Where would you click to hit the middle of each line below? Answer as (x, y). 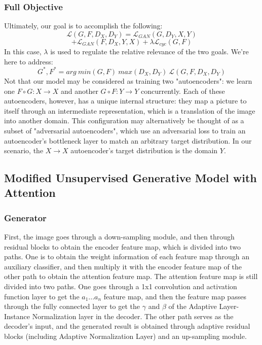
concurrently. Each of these (183, 91)
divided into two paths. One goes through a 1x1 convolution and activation (121, 286)
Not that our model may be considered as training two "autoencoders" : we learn (128, 80)
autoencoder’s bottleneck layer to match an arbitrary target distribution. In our (128, 140)
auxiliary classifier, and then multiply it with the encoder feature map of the (123, 266)
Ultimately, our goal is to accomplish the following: (83, 26)
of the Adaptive (193, 306)
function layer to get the (42, 296)
